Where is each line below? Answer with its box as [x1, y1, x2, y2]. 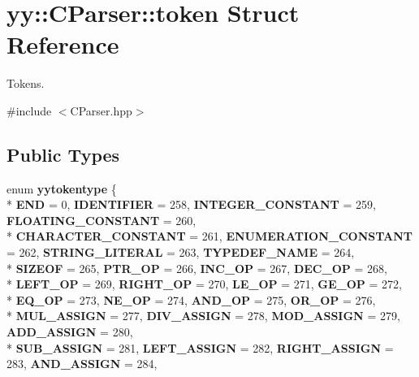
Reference [6, 28, 119, 61]
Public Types [6, 141, 120, 167]
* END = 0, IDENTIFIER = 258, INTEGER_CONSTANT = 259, [6, 196, 376, 213]
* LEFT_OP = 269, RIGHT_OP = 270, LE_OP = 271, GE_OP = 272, [6, 275, 402, 292]
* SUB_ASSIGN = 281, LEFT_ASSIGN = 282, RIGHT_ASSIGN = [6, 339, 394, 356]
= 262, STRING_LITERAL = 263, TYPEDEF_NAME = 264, [6, 244, 355, 261]
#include [6, 102, 52, 119]
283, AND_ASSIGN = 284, [6, 355, 158, 372]
